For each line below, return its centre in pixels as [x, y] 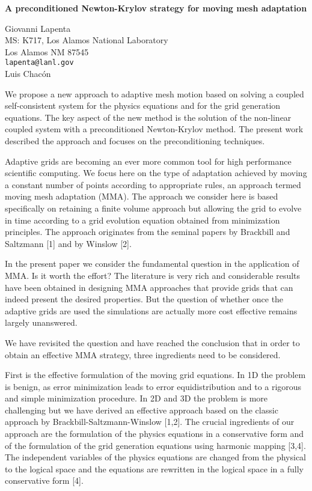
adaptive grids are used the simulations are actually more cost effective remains [151, 310]
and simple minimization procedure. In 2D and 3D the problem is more [136, 398]
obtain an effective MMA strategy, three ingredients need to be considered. [143, 354]
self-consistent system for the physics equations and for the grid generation [143, 105]
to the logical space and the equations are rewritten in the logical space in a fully [154, 468]
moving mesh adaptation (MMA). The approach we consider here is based [142, 196]
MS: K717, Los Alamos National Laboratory [87, 40]
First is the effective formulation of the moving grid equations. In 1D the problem [155, 375]
